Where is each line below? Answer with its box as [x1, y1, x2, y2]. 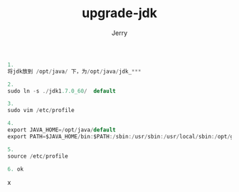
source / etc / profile [7, 152, 69, 160]
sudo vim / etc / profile [7, 107, 75, 114]
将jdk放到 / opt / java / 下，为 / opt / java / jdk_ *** [7, 68, 142, 75]
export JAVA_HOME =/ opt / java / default [7, 126, 116, 133]
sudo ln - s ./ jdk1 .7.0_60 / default [7, 87, 116, 94]
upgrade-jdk [81, 5, 158, 21]
